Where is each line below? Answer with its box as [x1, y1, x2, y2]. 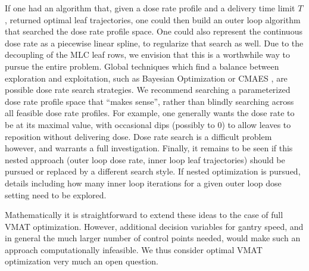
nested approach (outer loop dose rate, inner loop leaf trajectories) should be [5, 153, 285, 166]
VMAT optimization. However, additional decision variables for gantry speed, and [5, 220, 304, 232]
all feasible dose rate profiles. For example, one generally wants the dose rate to [5, 107, 295, 119]
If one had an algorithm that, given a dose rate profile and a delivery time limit [5, 2, 295, 14]
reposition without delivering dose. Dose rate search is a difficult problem [5, 130, 272, 142]
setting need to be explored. [5, 188, 107, 201]
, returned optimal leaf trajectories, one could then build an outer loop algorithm [5, 13, 301, 26]
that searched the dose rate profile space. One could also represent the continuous [5, 25, 302, 38]
